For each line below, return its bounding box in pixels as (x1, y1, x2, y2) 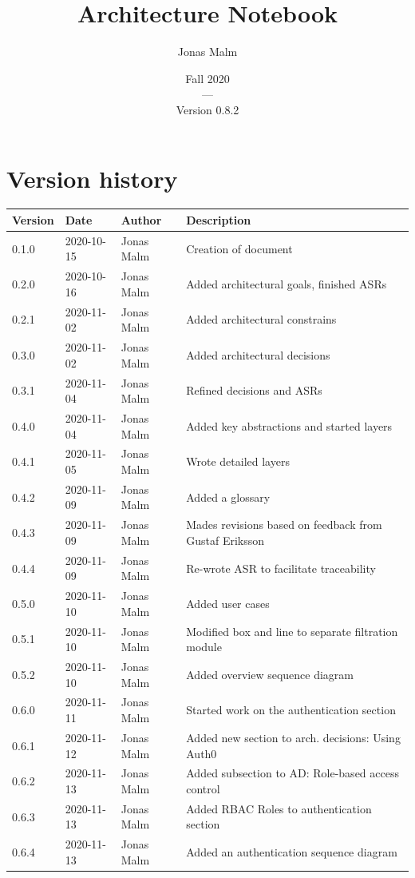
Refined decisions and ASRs (186, 382, 322, 399)
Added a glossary (186, 488, 271, 505)
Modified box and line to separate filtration (186, 622, 398, 639)
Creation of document (186, 240, 293, 256)
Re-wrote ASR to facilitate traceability (186, 559, 376, 576)
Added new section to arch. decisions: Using (186, 729, 401, 745)
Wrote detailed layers (186, 453, 290, 470)
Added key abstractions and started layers (186, 417, 393, 434)
